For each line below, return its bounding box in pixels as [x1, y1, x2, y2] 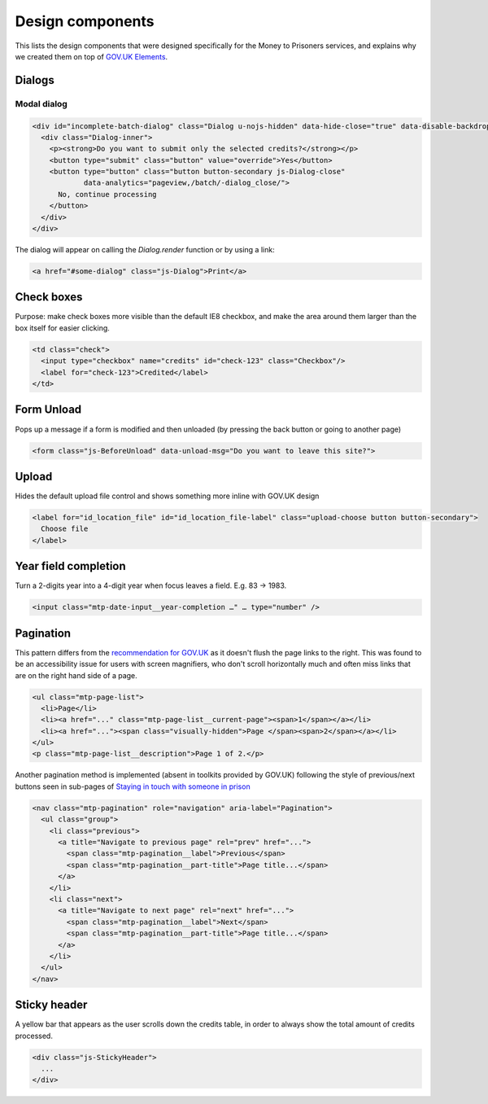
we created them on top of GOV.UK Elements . [15, 51, 168, 61]
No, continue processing [58, 190, 158, 199]
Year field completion [15, 559, 126, 573]
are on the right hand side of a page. [15, 670, 137, 680]
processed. [15, 1031, 53, 1040]
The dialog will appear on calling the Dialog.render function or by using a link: [15, 245, 276, 254]
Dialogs [15, 73, 54, 87]
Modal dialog [15, 98, 68, 109]
